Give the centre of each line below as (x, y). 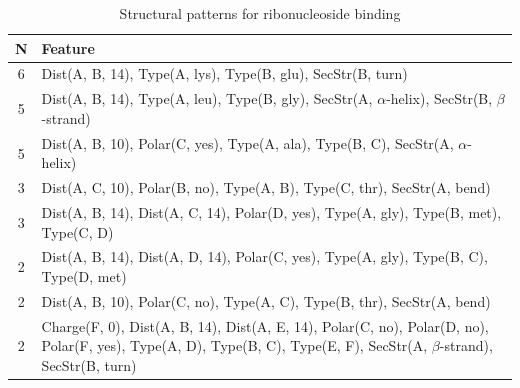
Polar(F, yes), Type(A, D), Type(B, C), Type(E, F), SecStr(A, (234, 345)
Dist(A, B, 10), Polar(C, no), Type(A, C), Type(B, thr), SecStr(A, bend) (266, 300)
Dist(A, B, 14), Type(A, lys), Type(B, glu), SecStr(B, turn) (224, 73)
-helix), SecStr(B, (439, 98)
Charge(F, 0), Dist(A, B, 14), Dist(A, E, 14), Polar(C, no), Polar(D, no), (265, 325)
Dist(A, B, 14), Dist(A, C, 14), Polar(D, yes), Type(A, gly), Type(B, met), (271, 212)
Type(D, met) (84, 276)
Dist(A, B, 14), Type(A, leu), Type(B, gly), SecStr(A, (207, 98)
